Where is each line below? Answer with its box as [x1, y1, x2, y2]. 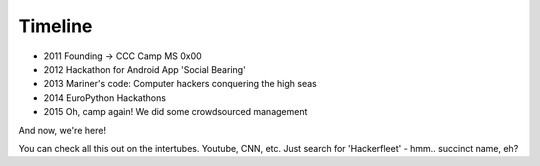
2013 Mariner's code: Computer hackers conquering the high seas [43, 78, 317, 90]
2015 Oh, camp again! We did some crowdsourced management [43, 106, 308, 118]
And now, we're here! [18, 124, 107, 136]
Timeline [18, 15, 93, 37]
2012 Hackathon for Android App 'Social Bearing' [43, 63, 247, 75]
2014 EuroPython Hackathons [43, 91, 167, 104]
